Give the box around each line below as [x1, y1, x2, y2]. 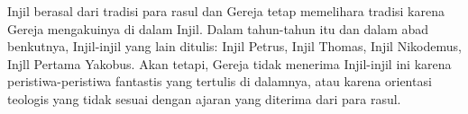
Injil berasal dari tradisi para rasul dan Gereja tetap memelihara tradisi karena [7, 2, 445, 20]
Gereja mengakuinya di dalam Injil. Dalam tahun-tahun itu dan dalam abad [7, 19, 429, 38]
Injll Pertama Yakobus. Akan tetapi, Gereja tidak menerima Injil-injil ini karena [7, 54, 452, 73]
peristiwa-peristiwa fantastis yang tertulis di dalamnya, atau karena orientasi [7, 72, 432, 91]
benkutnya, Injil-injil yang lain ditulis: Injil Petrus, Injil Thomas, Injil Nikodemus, [7, 37, 462, 56]
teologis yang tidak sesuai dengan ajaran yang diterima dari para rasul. [7, 89, 401, 108]
